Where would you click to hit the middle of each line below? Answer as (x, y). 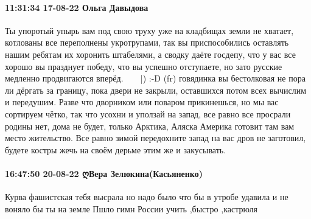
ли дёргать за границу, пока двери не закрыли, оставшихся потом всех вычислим (156, 90)
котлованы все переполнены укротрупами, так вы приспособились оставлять (147, 42)
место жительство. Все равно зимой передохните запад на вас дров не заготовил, (155, 138)
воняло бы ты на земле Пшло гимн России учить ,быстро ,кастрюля (131, 208)
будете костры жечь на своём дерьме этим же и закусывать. (116, 149)
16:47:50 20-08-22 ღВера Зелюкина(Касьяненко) (104, 173)
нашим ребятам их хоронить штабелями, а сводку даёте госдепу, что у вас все (150, 54)
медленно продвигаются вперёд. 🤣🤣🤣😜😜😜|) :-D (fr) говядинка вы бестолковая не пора (155, 78)
